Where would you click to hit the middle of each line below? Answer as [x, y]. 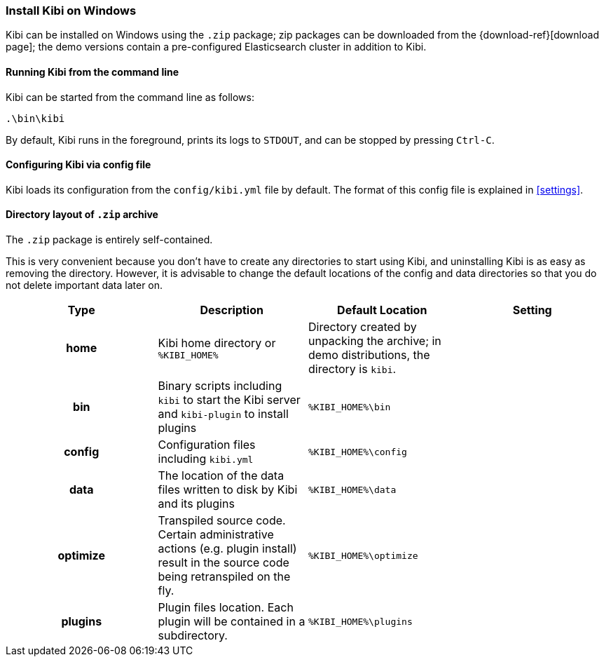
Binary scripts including [220, 386]
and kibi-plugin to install [223, 414]
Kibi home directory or [217, 343]
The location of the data [221, 476]
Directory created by [363, 327]
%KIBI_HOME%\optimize [363, 555]
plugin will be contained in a [232, 622]
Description [232, 310]
